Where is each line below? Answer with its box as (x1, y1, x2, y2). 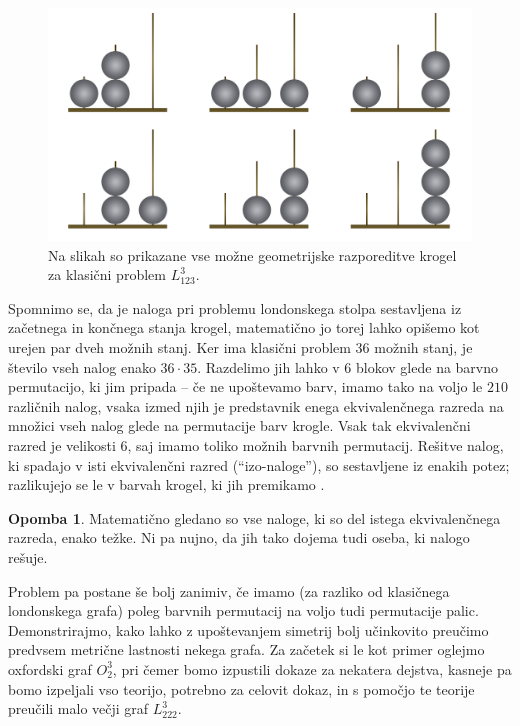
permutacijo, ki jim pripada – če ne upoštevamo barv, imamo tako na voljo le (8, 376, 483, 397)
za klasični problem (48, 264, 166, 285)
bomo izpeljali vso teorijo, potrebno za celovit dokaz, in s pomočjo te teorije (8, 678, 475, 699)
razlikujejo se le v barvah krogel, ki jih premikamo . (8, 474, 325, 495)
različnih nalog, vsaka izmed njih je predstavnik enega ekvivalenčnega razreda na (8, 395, 504, 416)
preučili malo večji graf (8, 698, 149, 719)
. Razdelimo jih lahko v (197, 356, 340, 377)
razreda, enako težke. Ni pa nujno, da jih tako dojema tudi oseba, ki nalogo (8, 527, 470, 548)
